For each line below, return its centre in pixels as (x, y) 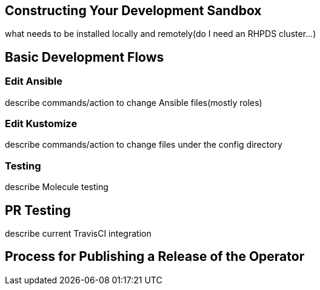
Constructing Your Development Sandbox (133, 11)
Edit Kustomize (41, 124)
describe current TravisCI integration (78, 233)
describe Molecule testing (57, 187)
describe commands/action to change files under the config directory (144, 145)
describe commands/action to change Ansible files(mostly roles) (134, 102)
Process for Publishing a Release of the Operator (155, 257)
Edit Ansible (34, 81)
